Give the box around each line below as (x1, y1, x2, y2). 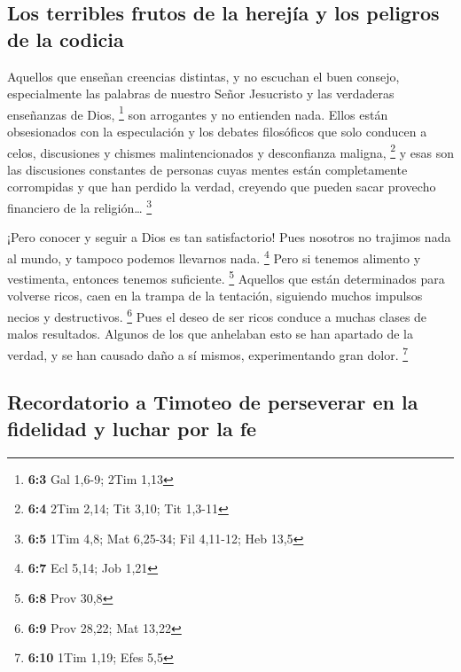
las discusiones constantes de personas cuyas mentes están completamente (7, 160, 408, 178)
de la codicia (7, 25, 124, 52)
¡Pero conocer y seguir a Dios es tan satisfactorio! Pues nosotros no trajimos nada (7, 228, 451, 246)
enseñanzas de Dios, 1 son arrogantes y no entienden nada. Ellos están (7, 102, 388, 123)
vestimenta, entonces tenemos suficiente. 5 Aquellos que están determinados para (7, 267, 445, 287)
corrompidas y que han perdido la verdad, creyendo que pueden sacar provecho (7, 177, 436, 196)
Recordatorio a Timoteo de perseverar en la (7, 388, 418, 416)
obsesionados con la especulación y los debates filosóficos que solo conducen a (7, 122, 427, 141)
